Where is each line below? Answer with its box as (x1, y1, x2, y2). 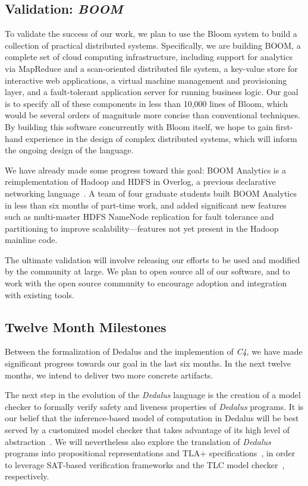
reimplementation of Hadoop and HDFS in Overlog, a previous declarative (5, 175, 276, 188)
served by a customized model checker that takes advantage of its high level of (5, 424, 290, 436)
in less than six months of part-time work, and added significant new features (5, 198, 287, 211)
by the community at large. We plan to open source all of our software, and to (5, 265, 290, 277)
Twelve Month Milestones (5, 317, 166, 336)
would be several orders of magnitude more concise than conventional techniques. (5, 109, 301, 121)
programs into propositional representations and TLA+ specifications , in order (5, 447, 296, 459)
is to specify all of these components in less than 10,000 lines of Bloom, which (5, 97, 288, 109)
